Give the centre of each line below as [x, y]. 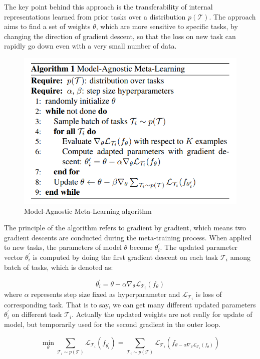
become [141, 247]
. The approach [232, 16]
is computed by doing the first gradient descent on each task [125, 257]
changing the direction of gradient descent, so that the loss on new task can [120, 36]
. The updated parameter [199, 247]
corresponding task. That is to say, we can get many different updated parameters [130, 304]
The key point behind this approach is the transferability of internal [108, 7]
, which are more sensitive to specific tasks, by [167, 26]
